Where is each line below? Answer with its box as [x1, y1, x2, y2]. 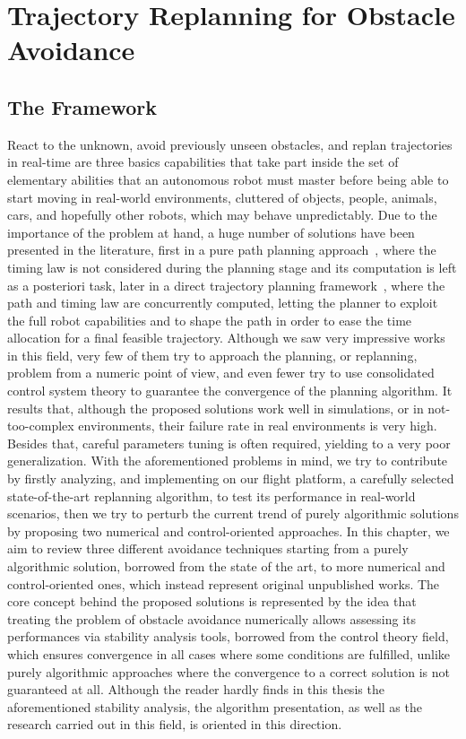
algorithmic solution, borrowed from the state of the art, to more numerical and [7, 557, 445, 576]
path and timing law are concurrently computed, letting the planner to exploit [7, 293, 438, 312]
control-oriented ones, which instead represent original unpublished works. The [7, 574, 440, 593]
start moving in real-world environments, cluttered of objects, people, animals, [7, 187, 437, 206]
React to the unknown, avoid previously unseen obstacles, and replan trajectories [7, 135, 453, 153]
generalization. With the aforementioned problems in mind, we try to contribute [7, 451, 448, 470]
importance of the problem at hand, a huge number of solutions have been [7, 222, 415, 241]
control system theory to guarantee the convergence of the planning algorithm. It [7, 381, 453, 400]
